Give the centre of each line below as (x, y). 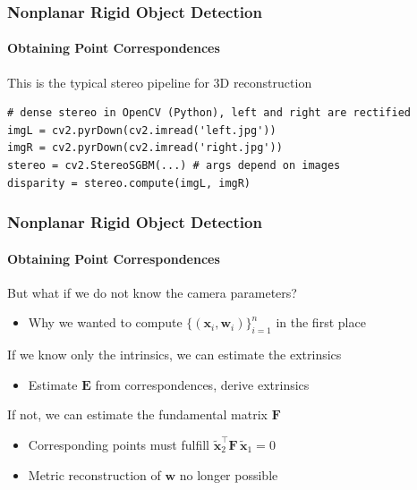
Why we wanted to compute (105, 322)
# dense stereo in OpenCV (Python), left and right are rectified (209, 113)
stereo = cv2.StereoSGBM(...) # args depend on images (174, 166)
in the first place (321, 322)
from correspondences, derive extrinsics (202, 384)
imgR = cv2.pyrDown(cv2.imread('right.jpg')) (145, 148)
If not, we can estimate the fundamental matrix (138, 414)
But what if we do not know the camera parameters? (152, 292)
